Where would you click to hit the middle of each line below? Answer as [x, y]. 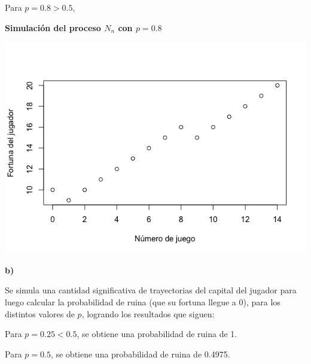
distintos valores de [40, 313]
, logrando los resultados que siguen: [148, 313]
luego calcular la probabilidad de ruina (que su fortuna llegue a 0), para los [143, 302]
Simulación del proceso [53, 27]
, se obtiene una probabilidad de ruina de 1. [157, 334]
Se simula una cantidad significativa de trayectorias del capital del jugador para [151, 290]
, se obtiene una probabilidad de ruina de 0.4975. [140, 354]
